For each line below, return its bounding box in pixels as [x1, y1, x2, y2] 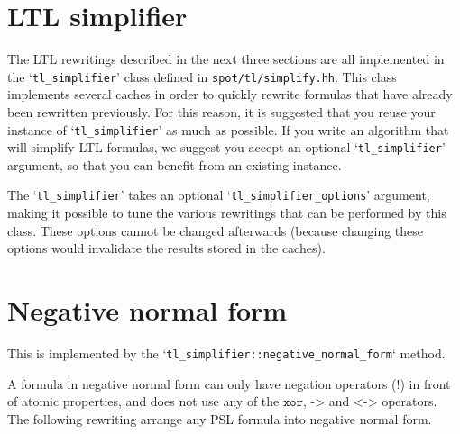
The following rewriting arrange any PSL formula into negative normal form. [7, 409, 432, 428]
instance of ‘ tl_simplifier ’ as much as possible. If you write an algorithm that [7, 120, 449, 139]
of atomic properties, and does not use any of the [7, 392, 280, 411]
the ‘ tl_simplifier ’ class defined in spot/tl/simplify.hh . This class [7, 67, 397, 86]
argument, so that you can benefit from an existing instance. [7, 155, 342, 174]
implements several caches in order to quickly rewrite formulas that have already [7, 85, 453, 104]
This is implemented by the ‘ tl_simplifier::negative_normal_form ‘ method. [7, 344, 446, 363]
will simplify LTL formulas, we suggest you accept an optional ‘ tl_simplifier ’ [7, 138, 446, 157]
